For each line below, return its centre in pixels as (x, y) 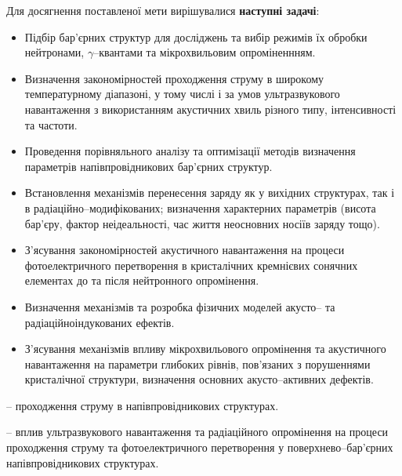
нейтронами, (54, 52)
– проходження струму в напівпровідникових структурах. (143, 405)
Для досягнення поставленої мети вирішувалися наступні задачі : (163, 10)
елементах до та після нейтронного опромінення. (142, 280)
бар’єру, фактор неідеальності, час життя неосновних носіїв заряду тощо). (202, 223)
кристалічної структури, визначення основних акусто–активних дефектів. (199, 379)
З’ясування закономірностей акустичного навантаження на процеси (185, 250)
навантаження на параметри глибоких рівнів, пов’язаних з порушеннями (197, 363)
